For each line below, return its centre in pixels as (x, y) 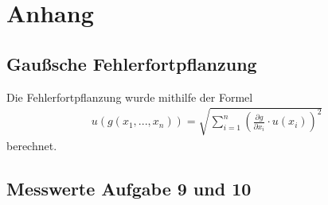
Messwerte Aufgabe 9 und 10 (129, 188)
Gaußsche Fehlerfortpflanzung (132, 63)
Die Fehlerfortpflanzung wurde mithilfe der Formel (130, 97)
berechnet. (32, 145)
